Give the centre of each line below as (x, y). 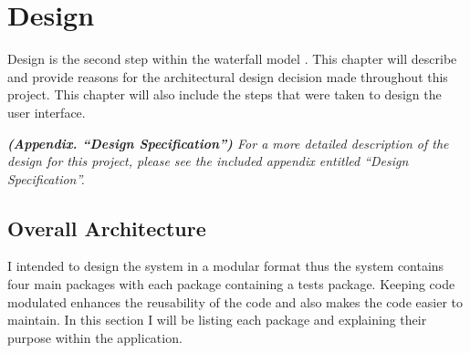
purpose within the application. (95, 337)
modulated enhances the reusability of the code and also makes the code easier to (235, 301)
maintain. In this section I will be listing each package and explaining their (217, 320)
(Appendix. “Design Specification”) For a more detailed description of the (228, 143)
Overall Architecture (107, 228)
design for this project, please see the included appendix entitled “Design (208, 161)
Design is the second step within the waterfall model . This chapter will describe (232, 59)
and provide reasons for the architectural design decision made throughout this (228, 76)
